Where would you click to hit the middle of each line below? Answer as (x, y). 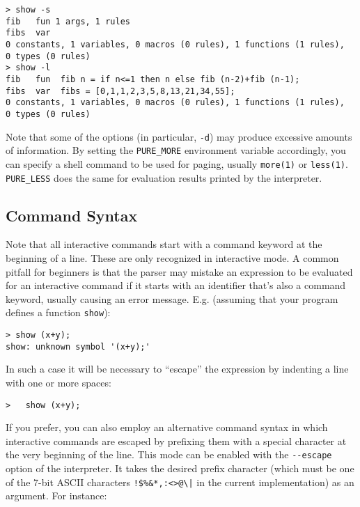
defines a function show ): (58, 312)
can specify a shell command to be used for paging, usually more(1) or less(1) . (177, 163)
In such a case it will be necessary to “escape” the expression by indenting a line (177, 369)
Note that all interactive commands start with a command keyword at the (164, 244)
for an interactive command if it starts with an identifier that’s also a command (176, 285)
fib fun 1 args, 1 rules (68, 21)
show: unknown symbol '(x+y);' (78, 346)
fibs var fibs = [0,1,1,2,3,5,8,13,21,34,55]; (120, 91)
